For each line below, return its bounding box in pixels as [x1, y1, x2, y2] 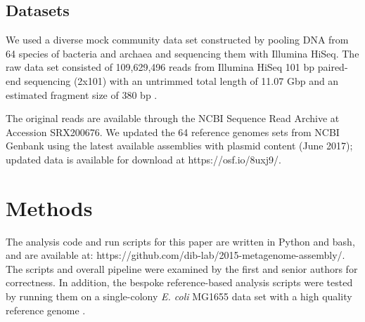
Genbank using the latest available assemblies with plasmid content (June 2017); [6, 138, 353, 153]
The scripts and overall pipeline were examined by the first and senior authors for [6, 261, 358, 276]
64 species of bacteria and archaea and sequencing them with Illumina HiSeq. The [6, 46, 359, 60]
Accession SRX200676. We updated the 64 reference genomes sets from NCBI [6, 124, 340, 139]
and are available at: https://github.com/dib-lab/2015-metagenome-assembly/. [6, 248, 345, 262]
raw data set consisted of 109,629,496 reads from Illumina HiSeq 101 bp [6, 60, 315, 74]
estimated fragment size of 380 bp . [6, 87, 158, 102]
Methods [6, 193, 93, 222]
